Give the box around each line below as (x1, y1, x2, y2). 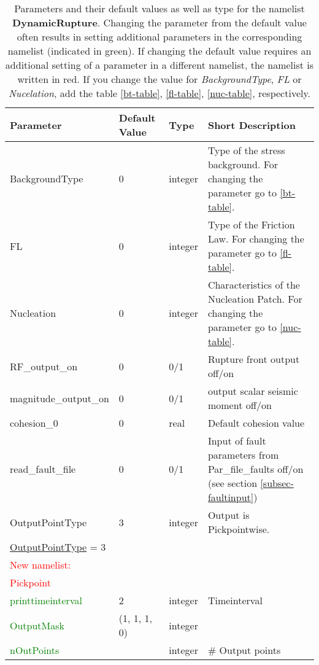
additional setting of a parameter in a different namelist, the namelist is (5, 58, 314, 72)
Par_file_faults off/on (207, 462, 304, 476)
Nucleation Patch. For (207, 292, 302, 306)
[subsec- (260, 476, 294, 490)
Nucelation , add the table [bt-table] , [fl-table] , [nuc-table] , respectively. (8, 86, 311, 100)
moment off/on (207, 398, 272, 412)
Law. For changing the (207, 231, 304, 246)
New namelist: (10, 558, 71, 572)
